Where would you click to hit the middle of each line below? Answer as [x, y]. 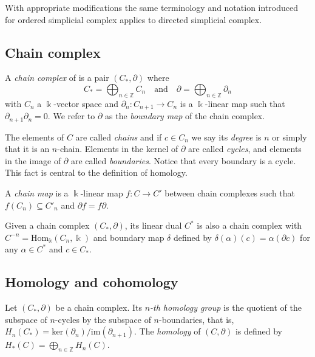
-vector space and [86, 103]
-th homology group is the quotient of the [226, 307]
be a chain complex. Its [99, 307]
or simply [290, 137]
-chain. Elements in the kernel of [118, 149]
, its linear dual [153, 225]
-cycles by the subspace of [103, 319]
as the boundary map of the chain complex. [185, 116]
